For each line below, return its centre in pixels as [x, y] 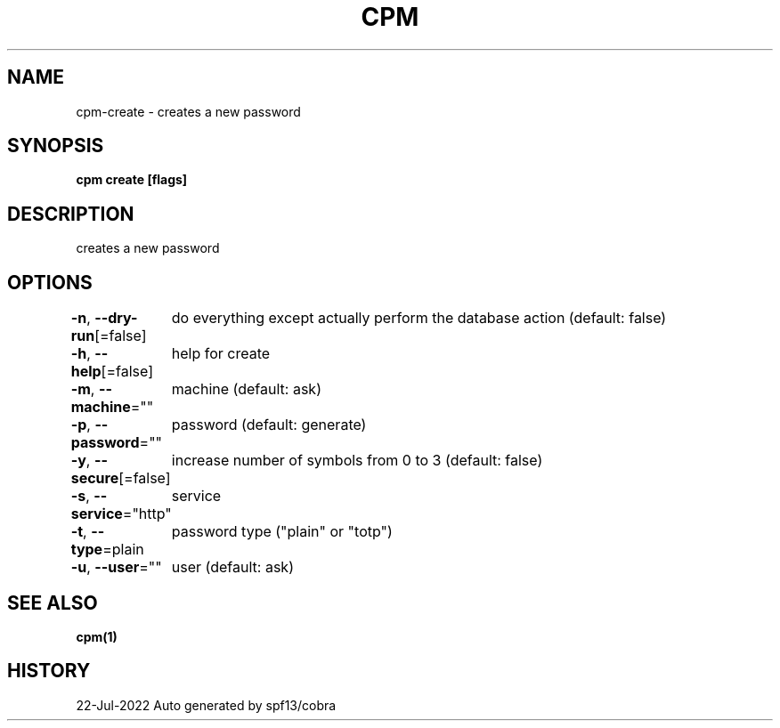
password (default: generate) [269, 425]
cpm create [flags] [132, 180]
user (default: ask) [232, 567]
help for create [221, 354]
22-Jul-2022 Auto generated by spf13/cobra [206, 705]
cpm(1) [97, 636]
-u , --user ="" [116, 567]
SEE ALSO [53, 603]
